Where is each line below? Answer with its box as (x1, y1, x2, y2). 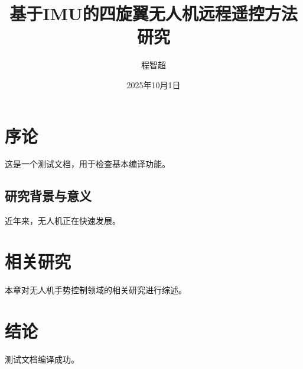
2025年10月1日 (126, 78, 181, 91)
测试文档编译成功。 (5, 352, 79, 365)
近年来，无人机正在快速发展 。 (5, 214, 120, 227)
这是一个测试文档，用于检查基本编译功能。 (5, 158, 170, 170)
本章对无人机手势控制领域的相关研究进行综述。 (5, 283, 187, 296)
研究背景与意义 (5, 187, 92, 205)
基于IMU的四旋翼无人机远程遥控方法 (9, 1, 298, 25)
